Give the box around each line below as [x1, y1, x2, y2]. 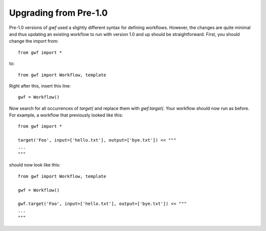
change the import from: [9, 38, 59, 44]
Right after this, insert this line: [9, 83, 71, 88]
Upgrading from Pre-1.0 [9, 7, 108, 18]
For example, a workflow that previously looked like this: [9, 112, 123, 118]
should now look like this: [9, 162, 61, 168]
